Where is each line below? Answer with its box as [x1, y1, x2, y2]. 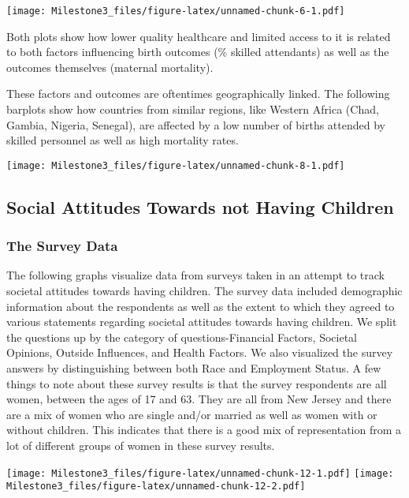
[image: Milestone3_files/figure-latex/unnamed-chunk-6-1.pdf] [6, 6, 345, 17]
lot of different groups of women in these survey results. [6, 437, 275, 453]
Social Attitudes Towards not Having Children [6, 194, 394, 219]
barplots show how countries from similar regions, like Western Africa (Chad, [6, 101, 379, 118]
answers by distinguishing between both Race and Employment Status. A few [6, 360, 381, 376]
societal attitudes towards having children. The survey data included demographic [6, 283, 403, 299]
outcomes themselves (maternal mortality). [6, 58, 214, 75]
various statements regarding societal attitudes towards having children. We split [6, 313, 397, 330]
